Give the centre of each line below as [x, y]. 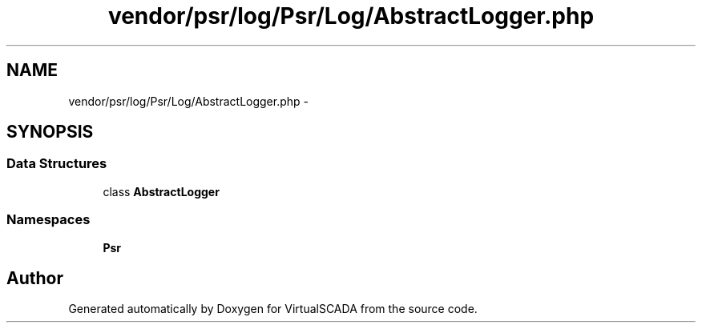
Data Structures [57, 164]
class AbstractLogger [161, 191]
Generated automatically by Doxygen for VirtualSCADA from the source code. [273, 309]
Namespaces [48, 220]
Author [35, 278]
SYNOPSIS [50, 132]
